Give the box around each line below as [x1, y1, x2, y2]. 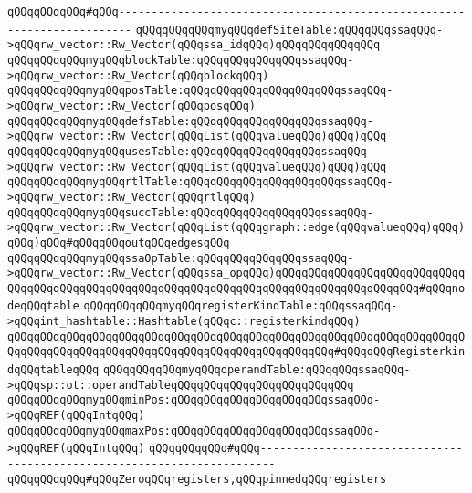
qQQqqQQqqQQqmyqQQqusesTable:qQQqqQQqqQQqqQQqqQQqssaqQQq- [7, 144, 373, 158]
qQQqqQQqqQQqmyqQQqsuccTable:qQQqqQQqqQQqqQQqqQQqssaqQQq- [7, 205, 373, 219]
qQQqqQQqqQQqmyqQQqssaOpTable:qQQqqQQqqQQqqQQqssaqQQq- [7, 251, 354, 265]
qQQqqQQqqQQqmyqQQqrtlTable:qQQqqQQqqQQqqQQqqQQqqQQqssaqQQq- [7, 175, 393, 189]
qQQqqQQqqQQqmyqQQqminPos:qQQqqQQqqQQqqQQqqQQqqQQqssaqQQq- [7, 393, 381, 407]
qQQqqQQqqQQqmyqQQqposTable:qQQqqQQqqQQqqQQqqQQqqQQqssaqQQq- [7, 84, 393, 98]
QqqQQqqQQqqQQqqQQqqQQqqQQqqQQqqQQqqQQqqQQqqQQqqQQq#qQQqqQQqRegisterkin [7, 345, 466, 359]
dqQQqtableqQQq [7, 363, 100, 377]
